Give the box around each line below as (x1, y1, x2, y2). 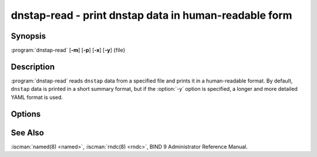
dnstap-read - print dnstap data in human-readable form (11, 9, 293, 22)
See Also (11, 128, 44, 138)
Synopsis (11, 31, 46, 41)
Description (11, 62, 55, 71)
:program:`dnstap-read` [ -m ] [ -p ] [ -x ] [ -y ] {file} (11, 47, 126, 54)
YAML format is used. (11, 94, 63, 101)
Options (11, 109, 41, 119)
